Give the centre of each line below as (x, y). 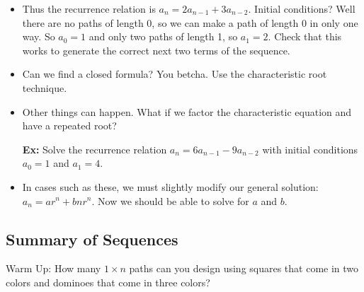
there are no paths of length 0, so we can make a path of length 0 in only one (190, 22)
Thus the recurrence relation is (89, 8)
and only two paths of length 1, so (163, 36)
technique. (45, 87)
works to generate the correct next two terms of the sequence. (156, 50)
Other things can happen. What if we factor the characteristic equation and (187, 111)
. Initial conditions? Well (302, 8)
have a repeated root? (69, 125)
